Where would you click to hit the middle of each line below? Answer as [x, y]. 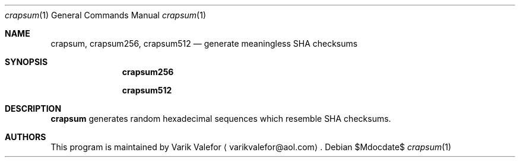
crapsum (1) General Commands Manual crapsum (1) [106, 15]
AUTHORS [26, 137]
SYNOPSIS [26, 62]
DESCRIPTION [33, 108]
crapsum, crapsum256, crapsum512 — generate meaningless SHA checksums [204, 43]
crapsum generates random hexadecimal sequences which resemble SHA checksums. [221, 119]
